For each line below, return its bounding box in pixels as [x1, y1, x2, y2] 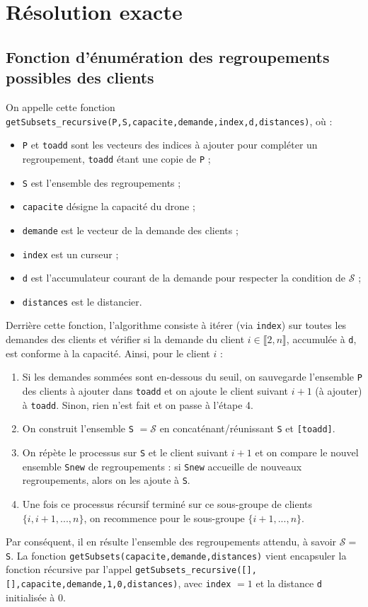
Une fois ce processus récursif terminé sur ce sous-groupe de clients [22, 496, 312, 511]
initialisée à [6, 589, 55, 604]
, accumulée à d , [286, 332, 357, 347]
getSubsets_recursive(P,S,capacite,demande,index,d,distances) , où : [6, 113, 333, 128]
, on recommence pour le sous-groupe [84, 510, 245, 525]
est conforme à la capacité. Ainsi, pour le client [6, 345, 210, 360]
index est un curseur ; [22, 246, 119, 261]
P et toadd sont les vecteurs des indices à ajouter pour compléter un [22, 137, 318, 152]
